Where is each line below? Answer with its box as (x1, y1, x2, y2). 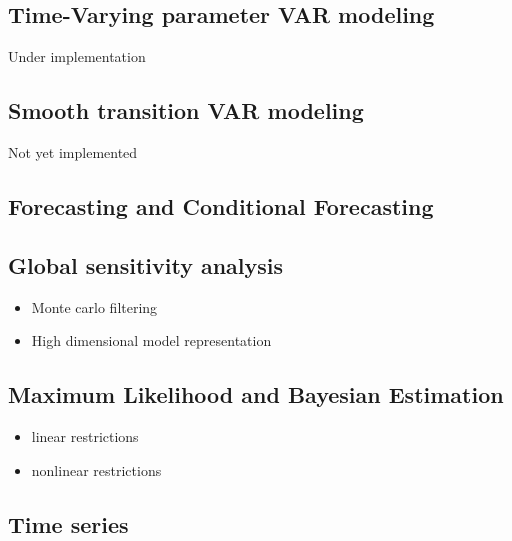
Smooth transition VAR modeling (8, 95, 364, 126)
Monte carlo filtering (31, 296, 158, 317)
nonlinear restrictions (31, 459, 162, 480)
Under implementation (8, 46, 146, 67)
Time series (8, 508, 129, 539)
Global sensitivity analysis (8, 249, 284, 280)
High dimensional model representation (31, 330, 272, 351)
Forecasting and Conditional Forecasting (8, 190, 434, 221)
